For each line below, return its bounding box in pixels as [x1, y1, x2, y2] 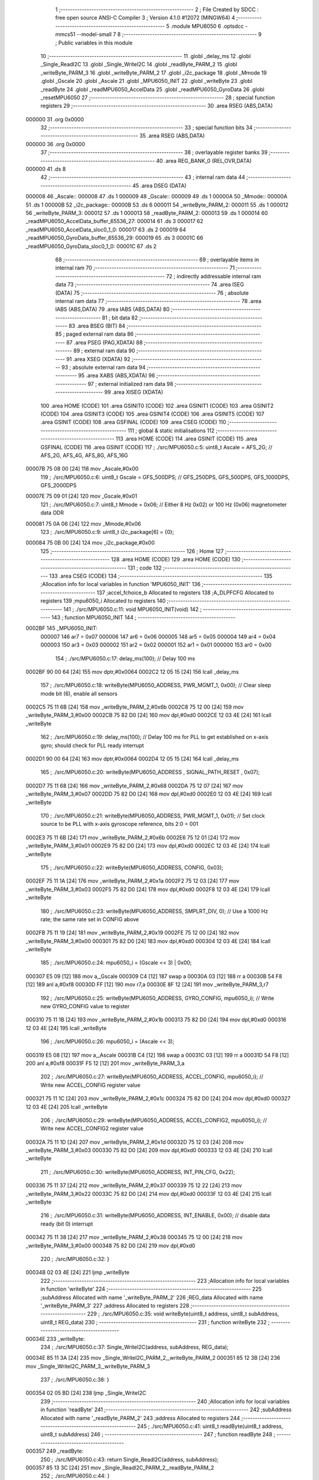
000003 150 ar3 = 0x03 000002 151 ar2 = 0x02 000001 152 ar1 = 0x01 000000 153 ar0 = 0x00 [40, 641, 272, 648]
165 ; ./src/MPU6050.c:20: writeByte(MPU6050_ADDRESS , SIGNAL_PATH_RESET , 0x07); [40, 768, 260, 776]
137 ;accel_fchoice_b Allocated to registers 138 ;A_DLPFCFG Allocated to [96, 589, 274, 596]
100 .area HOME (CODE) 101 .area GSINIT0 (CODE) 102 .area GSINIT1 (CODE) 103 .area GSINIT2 [40, 402, 274, 409]
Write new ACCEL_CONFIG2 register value [40, 1125, 144, 1132]
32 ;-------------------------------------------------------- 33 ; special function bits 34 [40, 124, 253, 131]
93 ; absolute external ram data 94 [61, 364, 146, 371]
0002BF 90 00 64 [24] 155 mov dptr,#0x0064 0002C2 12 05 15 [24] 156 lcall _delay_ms [25, 668, 239, 675]
